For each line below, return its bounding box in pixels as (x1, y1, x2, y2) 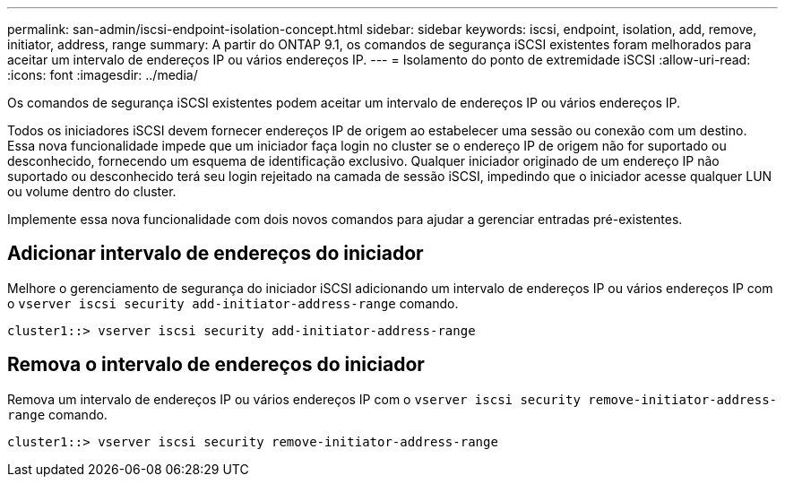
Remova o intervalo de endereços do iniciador (7, 353, 425, 376)
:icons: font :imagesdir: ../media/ (7, 67, 198, 82)
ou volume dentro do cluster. (7, 184, 177, 199)
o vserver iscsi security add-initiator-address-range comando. (7, 295, 459, 311)
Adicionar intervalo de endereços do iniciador (7, 242, 424, 265)
